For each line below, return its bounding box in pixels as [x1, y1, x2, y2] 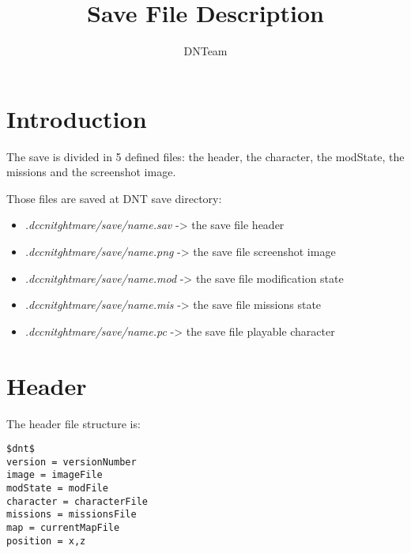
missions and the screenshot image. [6, 164, 176, 180]
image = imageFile [6, 469, 103, 481]
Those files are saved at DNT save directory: [6, 190, 222, 206]
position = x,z [6, 535, 86, 547]
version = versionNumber [6, 456, 137, 468]
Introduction [6, 102, 147, 134]
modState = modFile [6, 483, 108, 495]
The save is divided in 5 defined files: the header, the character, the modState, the [6, 148, 405, 164]
